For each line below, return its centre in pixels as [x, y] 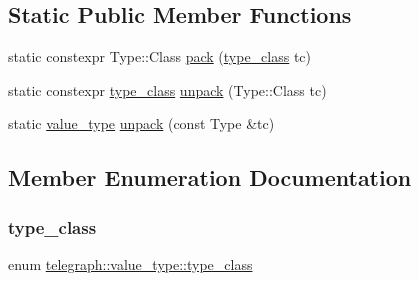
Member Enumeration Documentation [210, 177]
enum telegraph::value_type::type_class [130, 263]
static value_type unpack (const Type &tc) [141, 123]
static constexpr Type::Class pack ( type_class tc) [160, 56]
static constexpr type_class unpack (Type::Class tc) [167, 89]
